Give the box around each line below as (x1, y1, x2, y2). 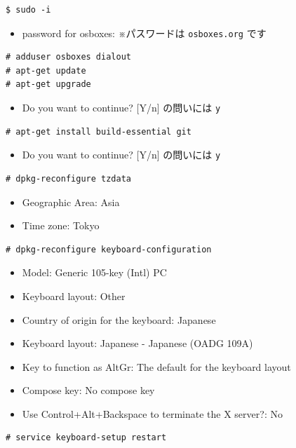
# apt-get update (6, 65, 86, 76)
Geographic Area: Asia (22, 194, 120, 209)
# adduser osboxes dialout (6, 52, 131, 62)
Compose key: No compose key (22, 383, 155, 398)
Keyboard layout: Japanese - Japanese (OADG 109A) (22, 336, 253, 351)
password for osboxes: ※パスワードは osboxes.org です (22, 25, 267, 40)
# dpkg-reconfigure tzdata (6, 173, 131, 184)
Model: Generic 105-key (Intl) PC (22, 265, 167, 280)
